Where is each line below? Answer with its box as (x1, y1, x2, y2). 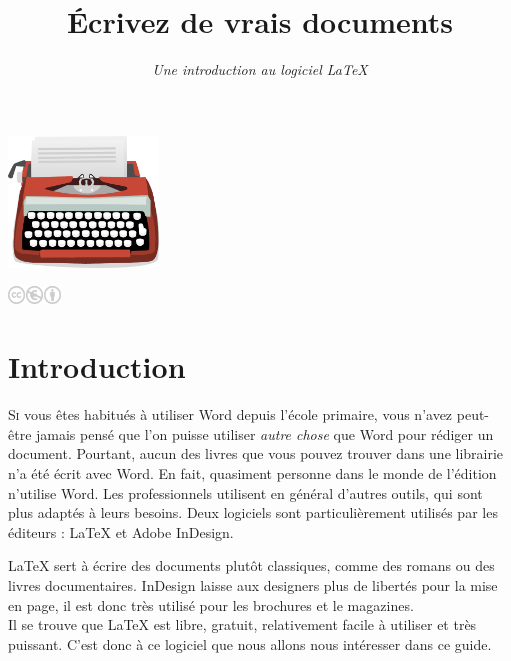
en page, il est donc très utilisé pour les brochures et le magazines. (8, 594, 414, 615)
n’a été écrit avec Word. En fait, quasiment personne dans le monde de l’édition (8, 463, 497, 483)
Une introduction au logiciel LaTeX (152, 59, 368, 80)
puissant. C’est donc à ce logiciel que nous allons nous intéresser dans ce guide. (8, 633, 492, 654)
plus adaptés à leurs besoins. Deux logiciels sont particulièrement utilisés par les (8, 502, 498, 523)
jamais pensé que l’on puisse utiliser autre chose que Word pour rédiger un (36, 423, 494, 444)
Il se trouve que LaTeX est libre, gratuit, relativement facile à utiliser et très (8, 614, 477, 635)
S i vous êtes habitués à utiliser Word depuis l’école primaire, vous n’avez (8, 404, 453, 425)
